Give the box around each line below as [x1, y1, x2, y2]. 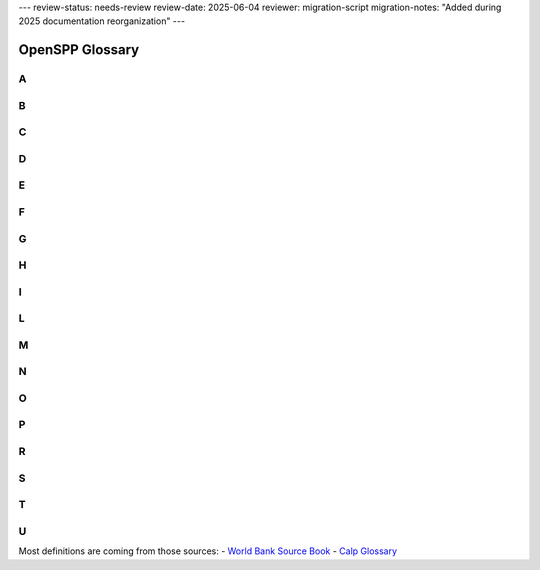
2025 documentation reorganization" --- [18, 15, 185, 27]
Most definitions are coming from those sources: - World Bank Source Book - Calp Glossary [18, 545, 398, 557]
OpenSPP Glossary [18, 41, 140, 59]
